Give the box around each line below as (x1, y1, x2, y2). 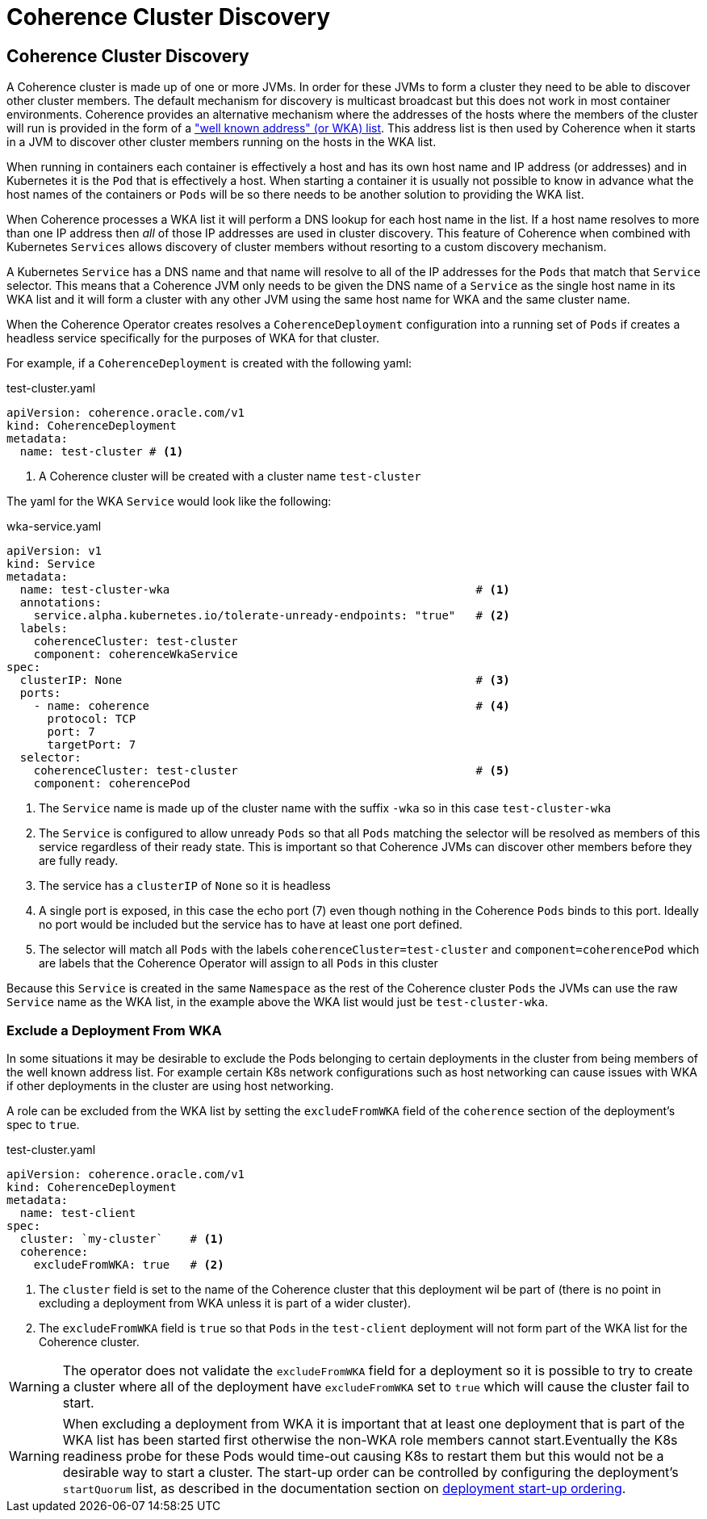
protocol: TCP (47, 712, 136, 726)
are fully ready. (39, 854, 119, 868)
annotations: (19, 596, 102, 610)
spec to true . (6, 1117, 80, 1131)
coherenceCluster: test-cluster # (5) (33, 764, 510, 778)
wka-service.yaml (6, 519, 102, 534)
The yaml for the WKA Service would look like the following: (6, 494, 332, 509)
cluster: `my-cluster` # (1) (19, 1232, 224, 1245)
